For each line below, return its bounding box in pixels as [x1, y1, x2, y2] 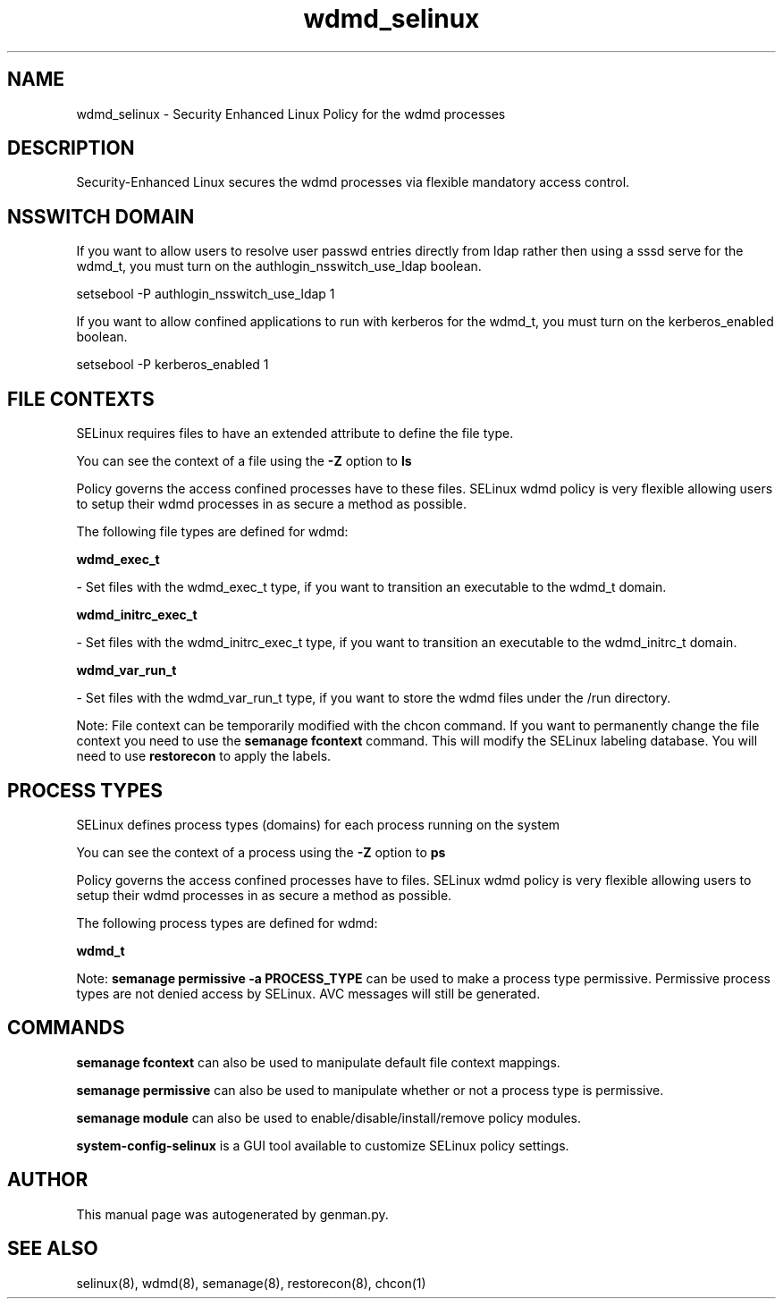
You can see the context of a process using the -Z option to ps [76, 844, 446, 860]
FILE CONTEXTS [7, 387, 155, 410]
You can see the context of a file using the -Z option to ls [76, 453, 412, 469]
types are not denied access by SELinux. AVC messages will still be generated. [76, 985, 541, 1001]
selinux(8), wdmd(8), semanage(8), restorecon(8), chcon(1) [76, 1275, 426, 1291]
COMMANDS [7, 1016, 125, 1040]
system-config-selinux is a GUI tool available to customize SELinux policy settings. [76, 1137, 569, 1153]
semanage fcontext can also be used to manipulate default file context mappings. [76, 1054, 560, 1070]
